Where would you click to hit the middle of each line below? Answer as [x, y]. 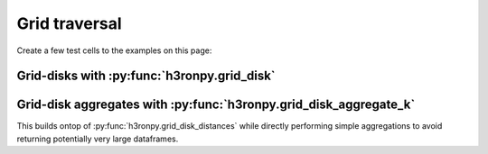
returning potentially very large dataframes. [98, 139]
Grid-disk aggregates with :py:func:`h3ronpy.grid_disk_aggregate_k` [216, 105]
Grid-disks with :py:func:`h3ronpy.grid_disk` [146, 76]
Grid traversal [69, 23]
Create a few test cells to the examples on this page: [114, 50]
